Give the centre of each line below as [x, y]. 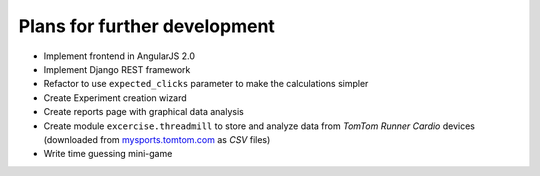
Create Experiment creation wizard [115, 97]
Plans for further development [146, 26]
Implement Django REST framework [117, 69]
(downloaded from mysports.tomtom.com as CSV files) [157, 139]
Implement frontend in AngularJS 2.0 [119, 56]
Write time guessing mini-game [108, 154]
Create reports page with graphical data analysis [143, 112]
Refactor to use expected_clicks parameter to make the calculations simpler [206, 84]
